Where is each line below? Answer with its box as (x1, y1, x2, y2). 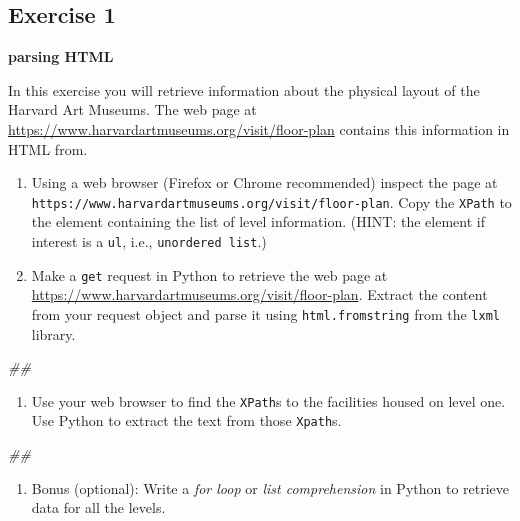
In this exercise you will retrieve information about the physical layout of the (8, 79, 480, 100)
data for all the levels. (31, 497, 166, 518)
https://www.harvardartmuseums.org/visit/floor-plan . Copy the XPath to (31, 191, 512, 212)
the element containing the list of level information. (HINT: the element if (31, 211, 485, 232)
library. (31, 323, 76, 344)
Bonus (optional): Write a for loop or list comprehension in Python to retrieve (31, 477, 510, 498)
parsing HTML (8, 46, 114, 67)
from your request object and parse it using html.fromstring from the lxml (31, 303, 500, 324)
